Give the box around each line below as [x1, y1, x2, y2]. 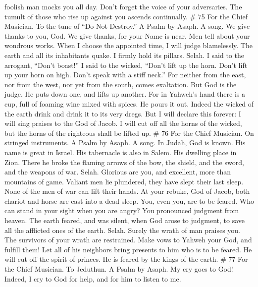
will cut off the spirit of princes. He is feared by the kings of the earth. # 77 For [4, 254, 248, 264]
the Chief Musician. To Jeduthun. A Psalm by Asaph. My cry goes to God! [4, 264, 233, 274]
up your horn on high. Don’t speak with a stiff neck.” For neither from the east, [4, 69, 246, 80]
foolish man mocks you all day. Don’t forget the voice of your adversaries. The [4, 1, 242, 11]
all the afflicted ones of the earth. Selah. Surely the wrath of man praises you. [4, 225, 240, 235]
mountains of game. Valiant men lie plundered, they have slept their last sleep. [4, 176, 244, 186]
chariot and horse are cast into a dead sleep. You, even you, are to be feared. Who [4, 195, 255, 206]
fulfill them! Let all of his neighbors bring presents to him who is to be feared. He [4, 244, 252, 254]
